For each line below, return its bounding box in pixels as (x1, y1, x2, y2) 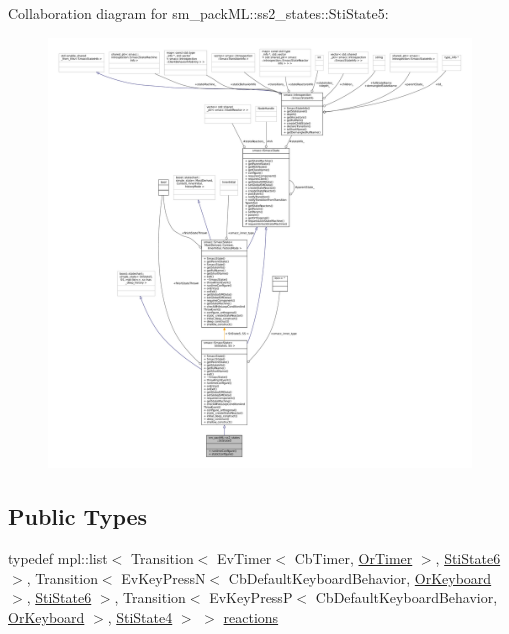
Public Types (8, 501, 148, 532)
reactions (223, 606, 279, 627)
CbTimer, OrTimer (294, 548, 413, 569)
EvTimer (217, 548, 272, 569)
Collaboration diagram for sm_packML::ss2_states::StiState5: (8, 3, 389, 23)
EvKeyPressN (121, 567, 206, 588)
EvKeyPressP (209, 587, 293, 608)
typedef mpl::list (8, 548, 108, 569)
